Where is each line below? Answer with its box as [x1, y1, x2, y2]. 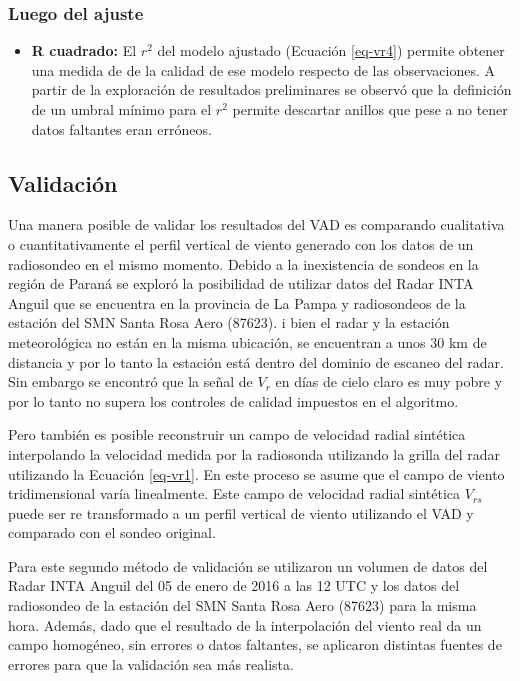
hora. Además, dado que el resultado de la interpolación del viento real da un [8, 614, 482, 635]
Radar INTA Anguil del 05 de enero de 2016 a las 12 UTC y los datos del [8, 575, 460, 596]
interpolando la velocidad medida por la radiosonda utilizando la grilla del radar [8, 443, 500, 464]
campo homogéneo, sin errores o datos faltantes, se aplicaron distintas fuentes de [8, 634, 502, 655]
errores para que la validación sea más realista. [8, 653, 294, 674]
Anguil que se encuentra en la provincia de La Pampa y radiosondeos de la [8, 292, 466, 313]
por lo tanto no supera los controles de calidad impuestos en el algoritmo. [8, 390, 459, 411]
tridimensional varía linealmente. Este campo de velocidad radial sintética [8, 483, 461, 504]
